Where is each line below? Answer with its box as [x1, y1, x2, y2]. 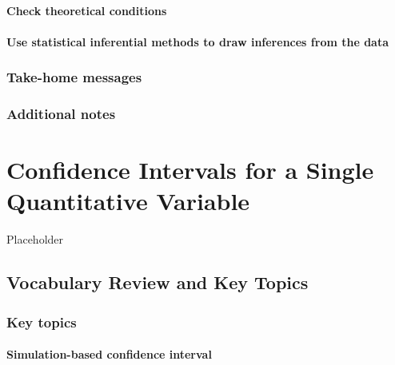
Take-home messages [6, 67, 142, 87]
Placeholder [6, 231, 64, 248]
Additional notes [6, 104, 116, 124]
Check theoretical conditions [6, 2, 167, 18]
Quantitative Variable [6, 184, 250, 217]
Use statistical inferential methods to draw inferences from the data [6, 33, 389, 50]
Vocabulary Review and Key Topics [6, 270, 309, 295]
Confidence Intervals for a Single [6, 153, 374, 186]
